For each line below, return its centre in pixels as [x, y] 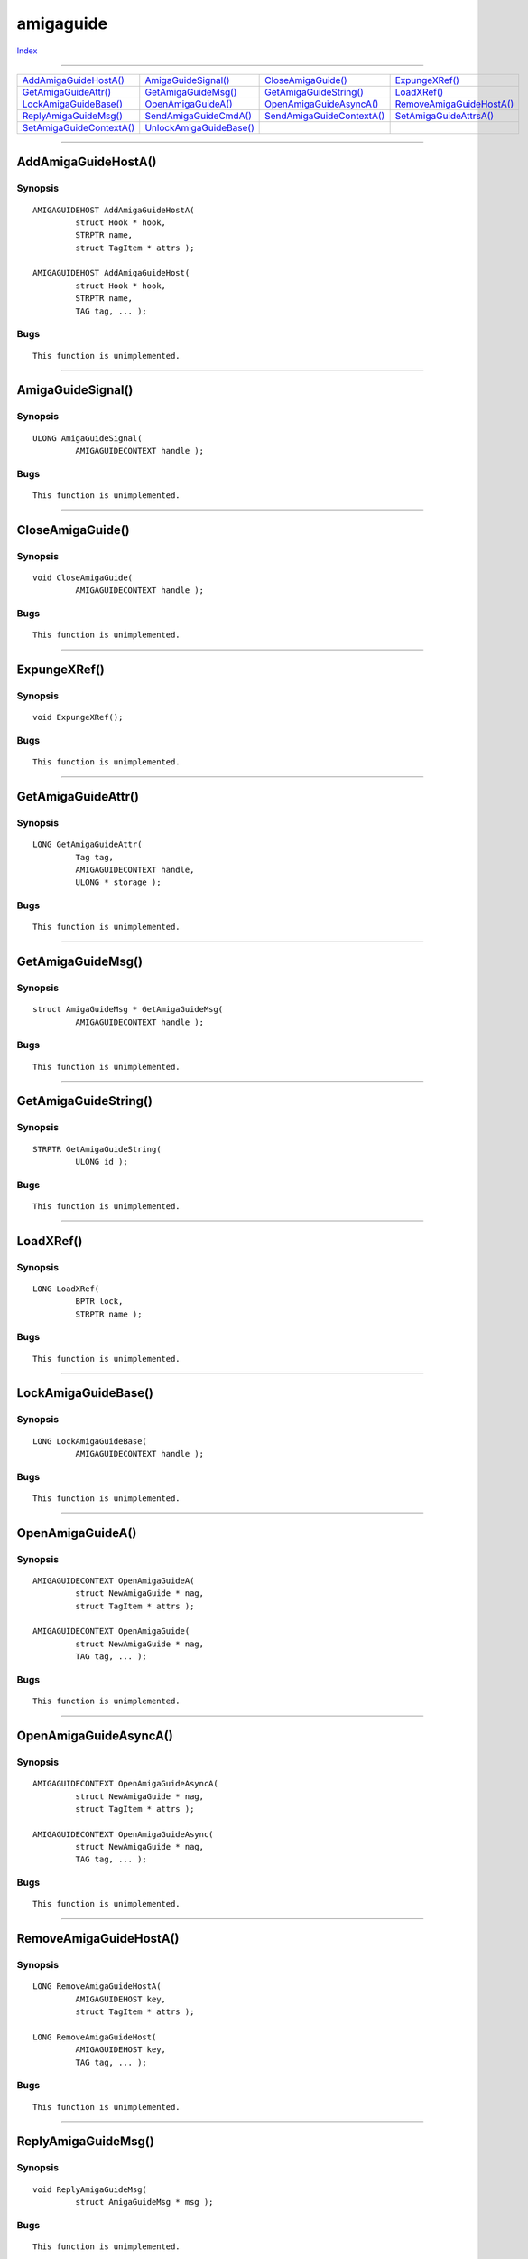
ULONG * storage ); [118, 882]
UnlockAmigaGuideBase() [199, 127]
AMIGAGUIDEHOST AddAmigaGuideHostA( [114, 210]
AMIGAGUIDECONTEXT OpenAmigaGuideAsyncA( [125, 1784]
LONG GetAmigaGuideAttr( [88, 844]
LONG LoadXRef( [66, 1289]
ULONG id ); [102, 1162]
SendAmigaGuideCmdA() [199, 116]
